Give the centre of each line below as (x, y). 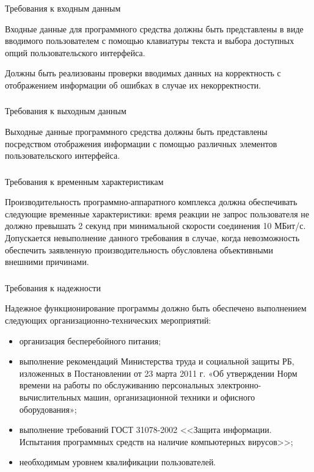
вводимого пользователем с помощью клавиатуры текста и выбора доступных (150, 41)
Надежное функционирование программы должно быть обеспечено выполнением (156, 308)
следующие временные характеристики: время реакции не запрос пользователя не (157, 213)
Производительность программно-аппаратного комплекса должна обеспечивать (151, 202)
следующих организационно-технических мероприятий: (108, 320)
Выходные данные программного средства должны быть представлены (136, 131)
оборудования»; (48, 409)
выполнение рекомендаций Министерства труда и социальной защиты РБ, (157, 361)
